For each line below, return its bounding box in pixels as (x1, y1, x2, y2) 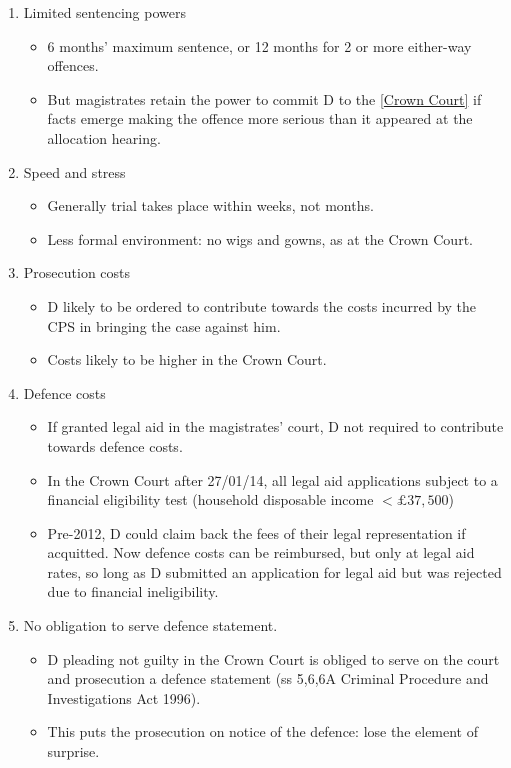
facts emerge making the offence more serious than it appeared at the (47, 108, 473, 129)
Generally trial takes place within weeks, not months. (47, 195, 374, 216)
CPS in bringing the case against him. (47, 315, 281, 336)
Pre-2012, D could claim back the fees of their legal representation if (47, 522, 466, 543)
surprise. (47, 741, 100, 762)
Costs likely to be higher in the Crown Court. (47, 349, 327, 370)
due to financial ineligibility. (47, 581, 219, 602)
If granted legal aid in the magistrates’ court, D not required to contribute (47, 416, 504, 437)
